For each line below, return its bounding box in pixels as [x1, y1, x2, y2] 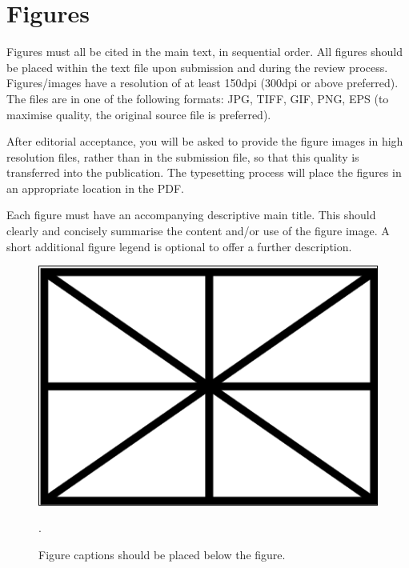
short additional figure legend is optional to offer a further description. [6, 238, 352, 254]
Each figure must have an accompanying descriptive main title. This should [6, 206, 376, 223]
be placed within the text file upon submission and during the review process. [6, 58, 388, 75]
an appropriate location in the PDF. [6, 179, 184, 196]
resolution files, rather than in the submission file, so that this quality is [6, 148, 359, 165]
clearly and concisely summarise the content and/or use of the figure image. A [6, 222, 390, 239]
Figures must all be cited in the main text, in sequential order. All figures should [6, 43, 403, 60]
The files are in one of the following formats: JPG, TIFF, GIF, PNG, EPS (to [6, 90, 389, 106]
